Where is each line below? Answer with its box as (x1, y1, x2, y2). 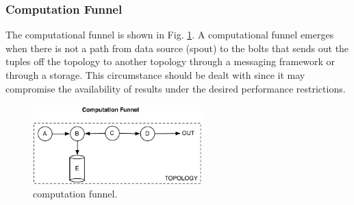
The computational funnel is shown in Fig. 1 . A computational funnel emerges (5, 27, 334, 42)
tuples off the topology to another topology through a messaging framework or (5, 54, 336, 69)
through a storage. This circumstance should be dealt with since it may (5, 68, 305, 82)
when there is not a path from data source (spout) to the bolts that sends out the (5, 40, 349, 55)
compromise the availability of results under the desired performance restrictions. (5, 81, 346, 95)
